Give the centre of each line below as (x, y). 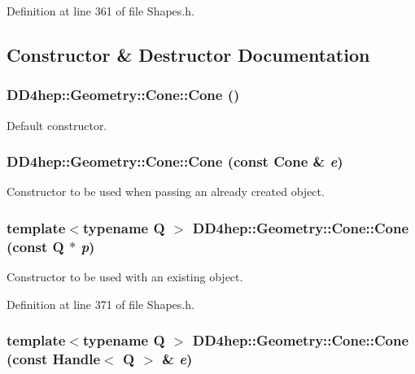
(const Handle (54, 359)
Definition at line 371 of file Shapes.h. (100, 304)
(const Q (35, 246)
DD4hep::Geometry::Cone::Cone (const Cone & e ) (175, 161)
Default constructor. (57, 125)
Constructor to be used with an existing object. (125, 277)
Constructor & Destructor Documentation (188, 54)
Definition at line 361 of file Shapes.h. (100, 11)
